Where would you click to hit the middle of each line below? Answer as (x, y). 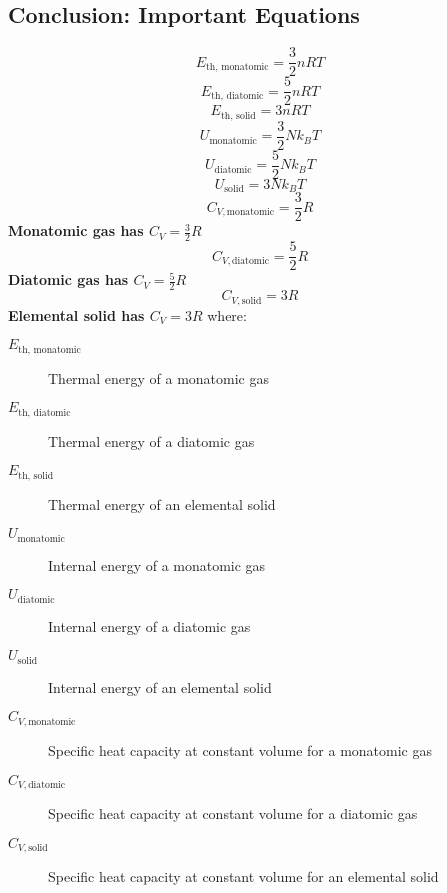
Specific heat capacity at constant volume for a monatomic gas (240, 749)
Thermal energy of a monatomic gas (159, 377)
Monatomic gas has (76, 230)
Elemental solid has (76, 314)
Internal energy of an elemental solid (160, 686)
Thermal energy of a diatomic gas (151, 440)
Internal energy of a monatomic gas (157, 564)
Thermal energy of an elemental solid (162, 503)
